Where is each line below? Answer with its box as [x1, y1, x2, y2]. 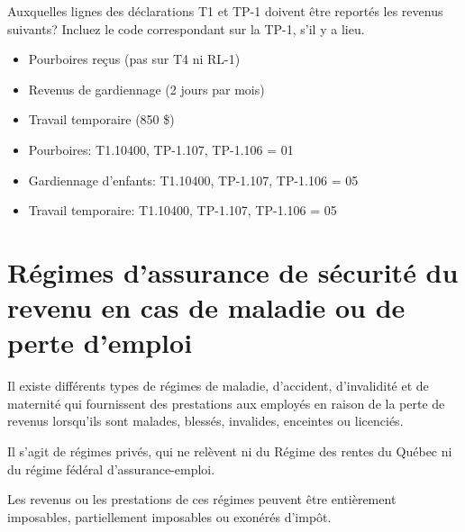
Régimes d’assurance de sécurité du [7, 253, 459, 290]
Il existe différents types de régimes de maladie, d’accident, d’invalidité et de [7, 376, 429, 395]
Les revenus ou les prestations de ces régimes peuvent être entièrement [7, 490, 397, 509]
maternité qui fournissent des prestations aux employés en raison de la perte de [7, 393, 445, 412]
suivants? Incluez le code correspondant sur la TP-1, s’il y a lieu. [7, 19, 365, 38]
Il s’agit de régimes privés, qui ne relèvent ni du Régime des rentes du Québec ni [7, 442, 452, 461]
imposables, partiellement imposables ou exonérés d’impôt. [7, 507, 332, 526]
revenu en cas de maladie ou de [7, 289, 406, 326]
